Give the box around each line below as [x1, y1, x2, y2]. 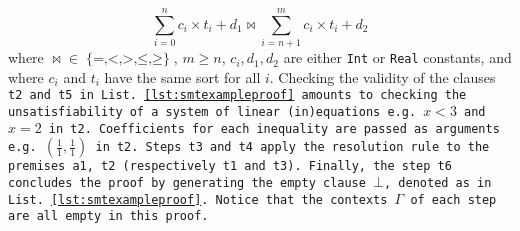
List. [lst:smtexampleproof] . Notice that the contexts [8, 192, 388, 207]
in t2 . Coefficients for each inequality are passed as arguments [48, 121, 500, 136]
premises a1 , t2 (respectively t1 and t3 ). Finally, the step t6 [8, 159, 452, 174]
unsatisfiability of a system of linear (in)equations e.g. [8, 105, 417, 120]
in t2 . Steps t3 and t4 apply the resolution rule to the [95, 140, 490, 155]
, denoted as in [384, 176, 492, 190]
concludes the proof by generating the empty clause [8, 176, 366, 190]
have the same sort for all [104, 66, 261, 87]
